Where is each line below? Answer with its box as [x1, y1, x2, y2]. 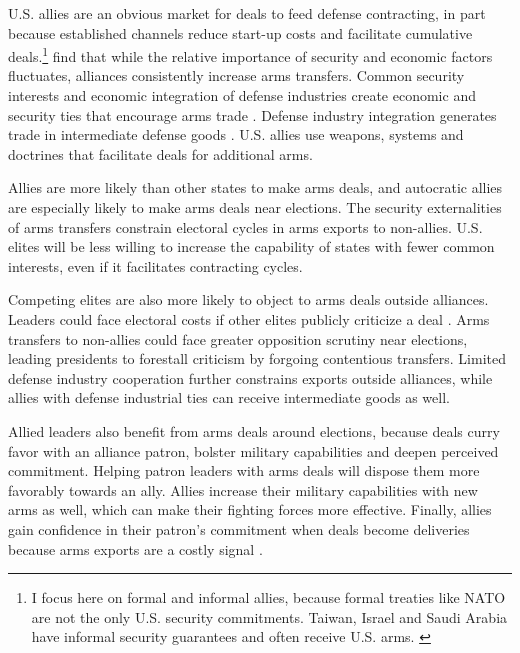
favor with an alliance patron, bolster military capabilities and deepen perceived [8, 440, 499, 461]
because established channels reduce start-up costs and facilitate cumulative [8, 22, 473, 43]
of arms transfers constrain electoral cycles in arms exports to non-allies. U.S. [8, 216, 483, 237]
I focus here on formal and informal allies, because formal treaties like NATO [31, 587, 506, 608]
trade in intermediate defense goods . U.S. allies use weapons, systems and [8, 124, 464, 145]
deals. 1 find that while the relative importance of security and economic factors [8, 43, 493, 66]
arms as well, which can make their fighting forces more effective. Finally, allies [8, 499, 492, 520]
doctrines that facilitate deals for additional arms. [8, 143, 313, 164]
